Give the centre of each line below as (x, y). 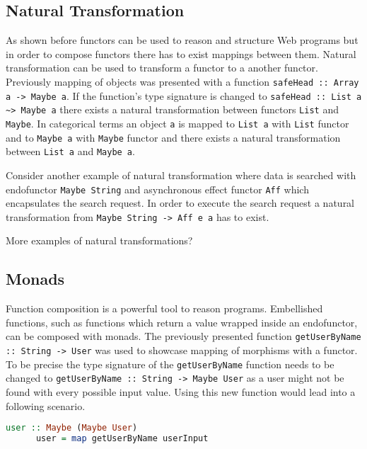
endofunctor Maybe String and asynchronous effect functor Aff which (157, 189)
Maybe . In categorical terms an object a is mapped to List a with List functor (177, 123)
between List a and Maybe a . (70, 151)
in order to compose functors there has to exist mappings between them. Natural (181, 53)
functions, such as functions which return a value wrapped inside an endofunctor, (182, 322)
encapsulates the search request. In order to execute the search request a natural (180, 203)
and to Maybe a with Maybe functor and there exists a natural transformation (173, 137)
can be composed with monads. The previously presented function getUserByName (183, 336)
